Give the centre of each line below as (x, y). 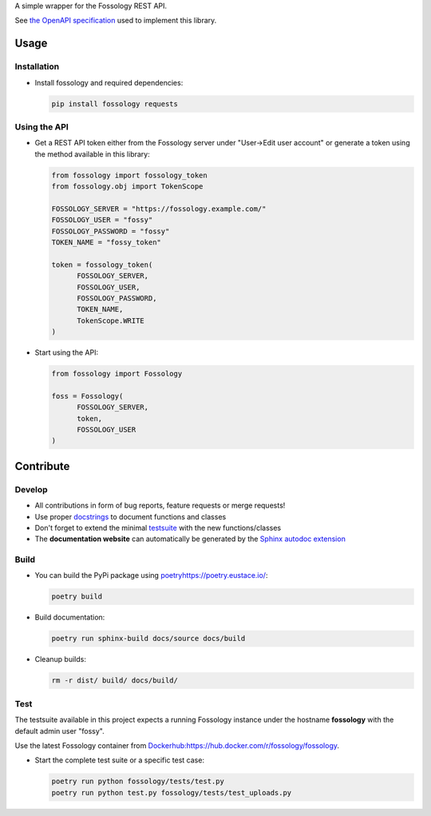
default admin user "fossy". (60, 730)
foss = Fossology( (87, 396)
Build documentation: (70, 617)
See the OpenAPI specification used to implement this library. (116, 21)
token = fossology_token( (102, 265)
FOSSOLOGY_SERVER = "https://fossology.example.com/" (159, 209)
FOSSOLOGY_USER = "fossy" (102, 220)
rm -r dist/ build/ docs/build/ (115, 681)
